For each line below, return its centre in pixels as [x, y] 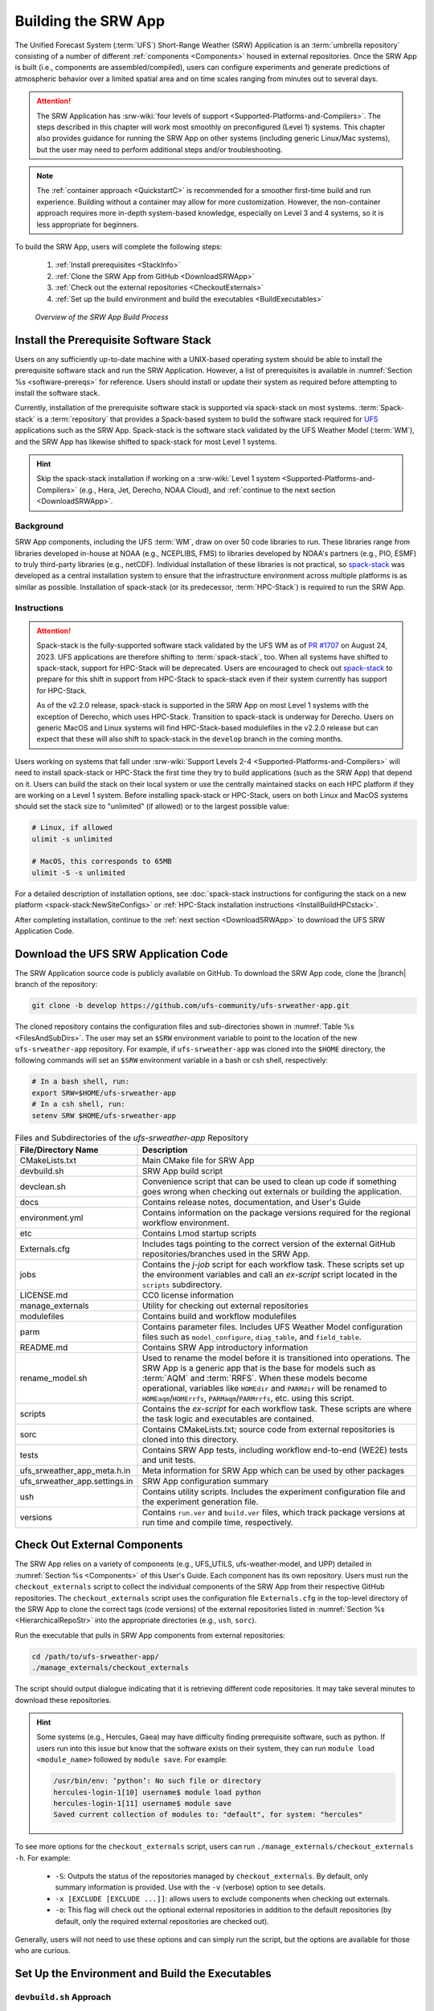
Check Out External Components [99, 1545]
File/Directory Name [59, 1149]
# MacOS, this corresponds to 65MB [102, 862]
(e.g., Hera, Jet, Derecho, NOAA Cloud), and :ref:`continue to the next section [207, 490]
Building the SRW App [90, 21]
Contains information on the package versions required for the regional [276, 1212]
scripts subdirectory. [182, 1285]
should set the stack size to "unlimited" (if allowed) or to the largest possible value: [152, 806]
